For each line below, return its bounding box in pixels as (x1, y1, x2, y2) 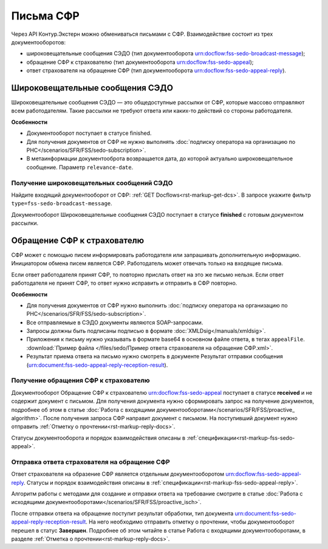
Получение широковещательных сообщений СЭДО (11, 179, 173, 187)
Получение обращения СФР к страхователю (11, 377, 150, 385)
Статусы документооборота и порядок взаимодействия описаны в (11, 434, 186, 442)
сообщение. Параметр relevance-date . (26, 163, 134, 171)
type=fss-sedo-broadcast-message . (11, 200, 112, 207)
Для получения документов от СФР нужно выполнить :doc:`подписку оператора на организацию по (26, 301, 288, 309)
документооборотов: (11, 38, 66, 46)
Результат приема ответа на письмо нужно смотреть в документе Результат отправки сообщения (26, 353, 283, 360)
